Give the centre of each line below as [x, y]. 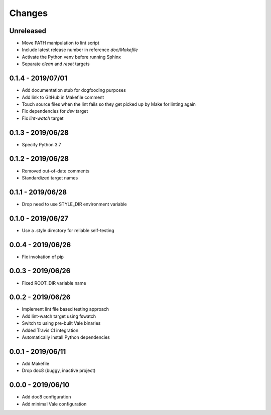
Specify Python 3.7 [41, 144]
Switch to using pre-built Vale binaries [61, 323]
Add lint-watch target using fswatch [59, 316]
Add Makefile [36, 363]
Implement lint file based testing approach [65, 309]
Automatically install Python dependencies [66, 337]
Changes [28, 13]
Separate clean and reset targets [56, 64]
